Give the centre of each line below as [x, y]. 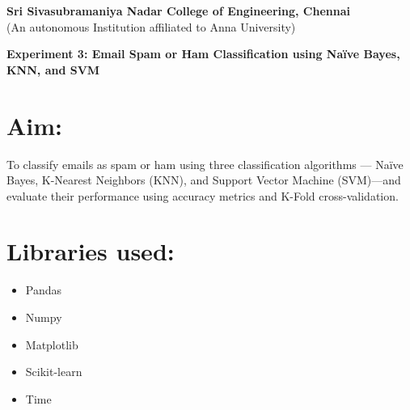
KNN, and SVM [53, 69]
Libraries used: [91, 251]
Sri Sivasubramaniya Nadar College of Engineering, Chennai [178, 11]
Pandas [44, 290]
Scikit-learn [54, 372]
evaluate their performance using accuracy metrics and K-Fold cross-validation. [203, 195]
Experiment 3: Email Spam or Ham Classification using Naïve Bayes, [203, 54]
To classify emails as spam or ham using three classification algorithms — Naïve [205, 164]
